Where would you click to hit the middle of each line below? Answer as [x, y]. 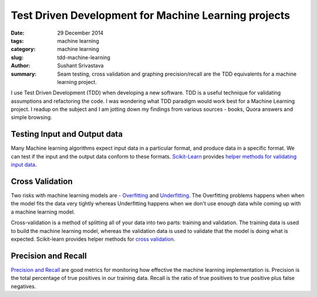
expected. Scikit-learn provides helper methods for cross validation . [93, 239]
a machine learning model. [43, 212]
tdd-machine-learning [84, 57]
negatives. [23, 286]
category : [23, 49]
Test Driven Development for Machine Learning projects [151, 15]
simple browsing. [31, 117]
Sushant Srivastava [80, 66]
